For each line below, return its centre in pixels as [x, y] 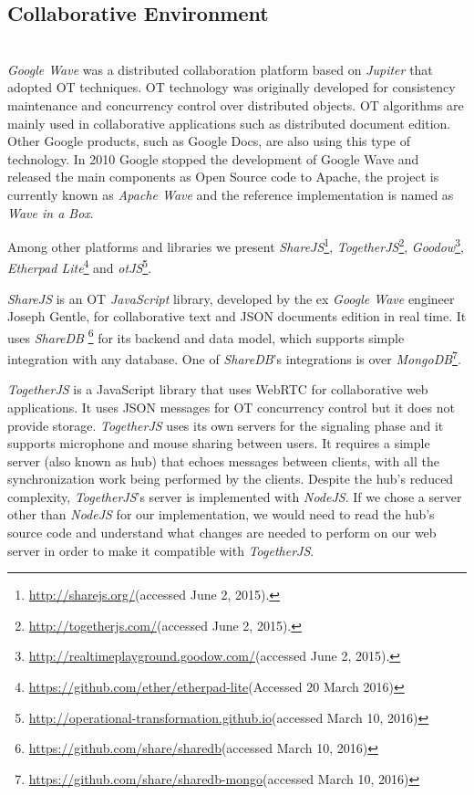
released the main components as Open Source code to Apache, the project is [223, 177]
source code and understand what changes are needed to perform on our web [222, 533]
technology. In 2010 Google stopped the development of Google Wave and [213, 158]
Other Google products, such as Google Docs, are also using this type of [209, 141]
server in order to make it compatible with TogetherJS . [161, 550]
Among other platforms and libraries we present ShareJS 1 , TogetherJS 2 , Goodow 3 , [236, 245]
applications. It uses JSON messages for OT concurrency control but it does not [231, 407]
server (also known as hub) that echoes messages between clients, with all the [223, 460]
